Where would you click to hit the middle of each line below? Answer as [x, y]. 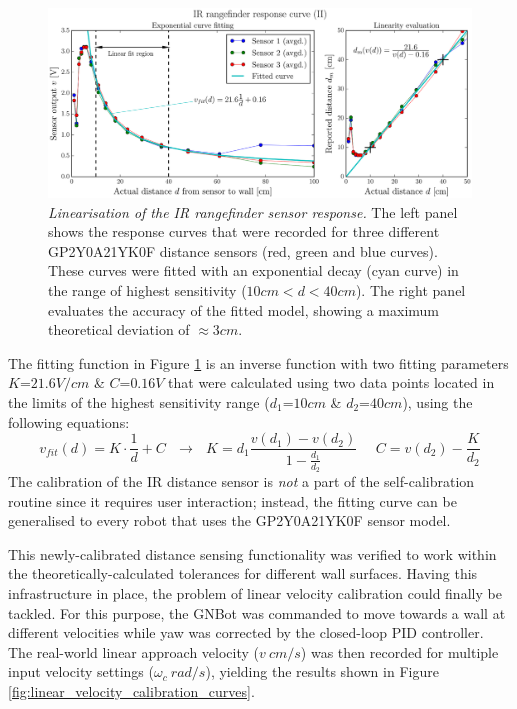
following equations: [69, 421]
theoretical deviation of [119, 329]
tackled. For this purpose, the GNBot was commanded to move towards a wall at [257, 612]
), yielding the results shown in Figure [322, 671]
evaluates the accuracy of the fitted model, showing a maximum [243, 309]
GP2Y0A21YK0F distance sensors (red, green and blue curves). [243, 250]
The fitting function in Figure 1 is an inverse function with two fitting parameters [258, 362]
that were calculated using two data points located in [331, 382]
